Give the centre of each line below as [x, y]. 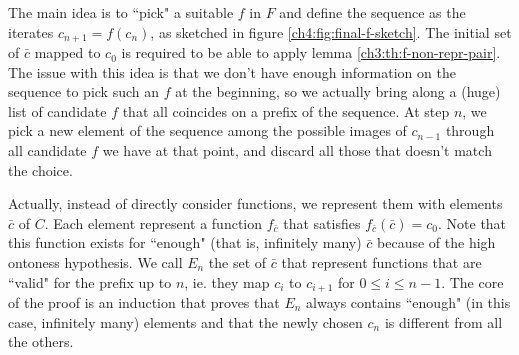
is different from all [443, 321]
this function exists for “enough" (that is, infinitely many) [185, 242]
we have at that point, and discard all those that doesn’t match [297, 150]
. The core [472, 281]
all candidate [47, 150]
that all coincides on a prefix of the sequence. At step [286, 110]
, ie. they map [227, 281]
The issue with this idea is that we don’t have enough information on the [232, 71]
